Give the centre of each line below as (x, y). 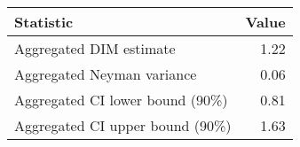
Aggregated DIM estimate (95, 48)
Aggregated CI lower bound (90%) (121, 100)
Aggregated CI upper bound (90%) (123, 125)
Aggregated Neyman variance (106, 74)
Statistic (44, 22)
